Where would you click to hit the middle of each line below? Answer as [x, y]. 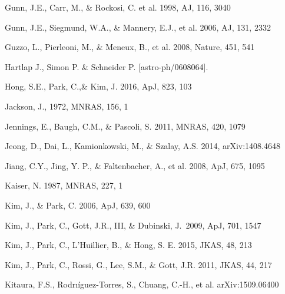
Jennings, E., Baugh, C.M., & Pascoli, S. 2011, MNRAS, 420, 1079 [125, 126]
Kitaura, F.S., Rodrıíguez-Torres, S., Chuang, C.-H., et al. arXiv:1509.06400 [142, 284]
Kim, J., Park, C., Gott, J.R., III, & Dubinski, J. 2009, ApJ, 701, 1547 [133, 225]
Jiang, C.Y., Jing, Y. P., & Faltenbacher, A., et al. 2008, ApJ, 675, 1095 [135, 165]
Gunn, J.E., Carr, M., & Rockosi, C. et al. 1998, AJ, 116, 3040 [118, 7]
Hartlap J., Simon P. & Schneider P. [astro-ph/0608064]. [107, 66]
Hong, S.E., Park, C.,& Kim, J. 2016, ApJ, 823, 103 [98, 86]
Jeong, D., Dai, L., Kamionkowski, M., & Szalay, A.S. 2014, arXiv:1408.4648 [142, 146]
